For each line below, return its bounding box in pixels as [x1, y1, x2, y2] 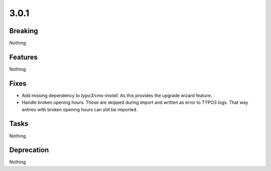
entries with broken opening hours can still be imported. [22, 106, 138, 112]
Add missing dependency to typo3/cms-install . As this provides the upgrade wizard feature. [22, 92, 212, 98]
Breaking [9, 27, 39, 35]
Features [9, 53, 38, 61]
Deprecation [9, 146, 49, 154]
